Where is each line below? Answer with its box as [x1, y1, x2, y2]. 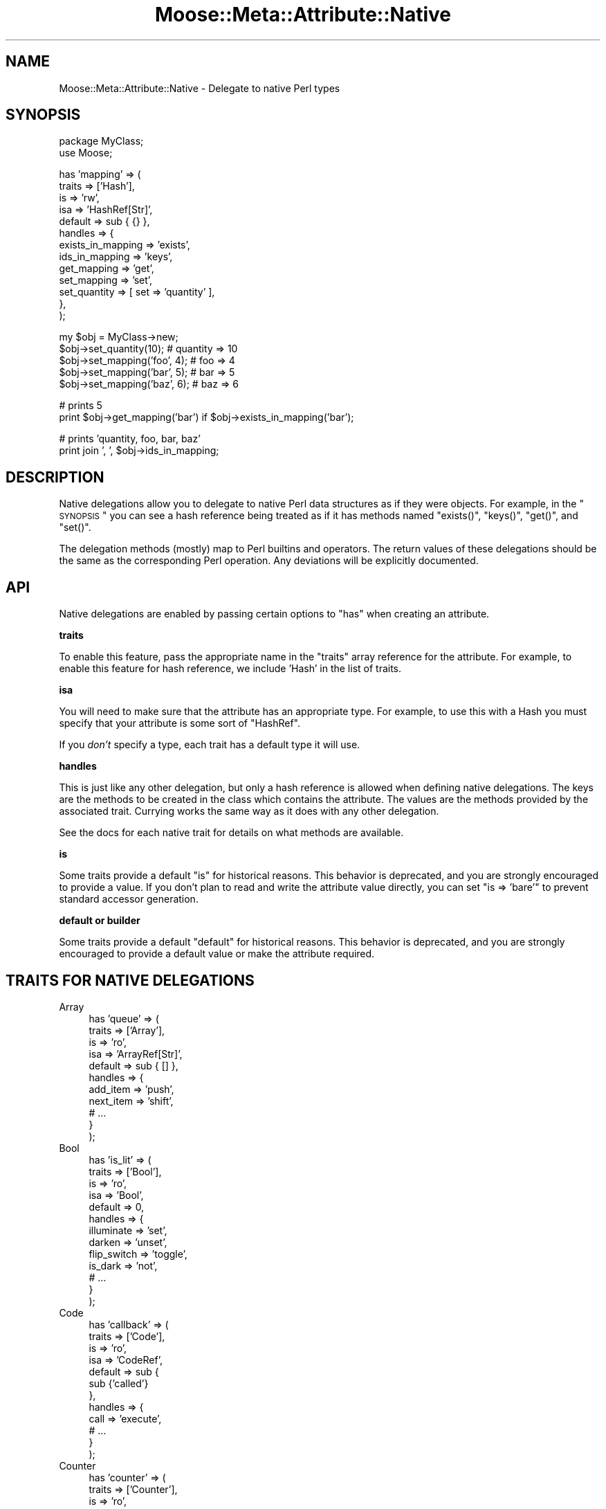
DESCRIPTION [6, 468, 104, 486]
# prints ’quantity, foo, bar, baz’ [59, 433, 201, 445]
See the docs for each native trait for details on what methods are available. [59, 826, 404, 839]
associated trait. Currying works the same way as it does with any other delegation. [59, 805, 439, 817]
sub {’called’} [89, 1377, 149, 1389]
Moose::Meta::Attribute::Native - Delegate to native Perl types [59, 82, 340, 94]
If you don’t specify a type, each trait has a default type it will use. [59, 739, 360, 751]
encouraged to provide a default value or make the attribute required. [59, 948, 375, 960]
